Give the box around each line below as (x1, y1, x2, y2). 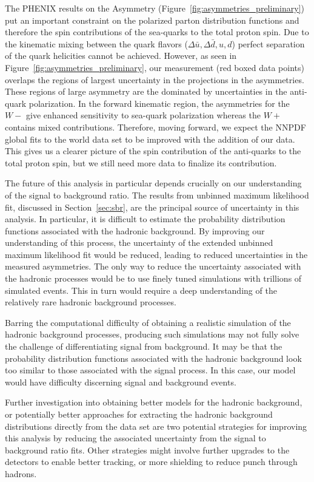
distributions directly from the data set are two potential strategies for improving (5, 419, 307, 432)
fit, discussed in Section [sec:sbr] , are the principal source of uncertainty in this (5, 200, 299, 213)
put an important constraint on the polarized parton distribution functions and (5, 13, 299, 26)
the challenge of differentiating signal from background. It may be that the (5, 340, 282, 353)
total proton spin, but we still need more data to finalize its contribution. (5, 156, 277, 169)
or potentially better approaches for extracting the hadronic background (5, 408, 273, 420)
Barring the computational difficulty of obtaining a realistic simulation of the (5, 316, 291, 328)
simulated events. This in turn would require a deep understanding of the (5, 283, 277, 296)
